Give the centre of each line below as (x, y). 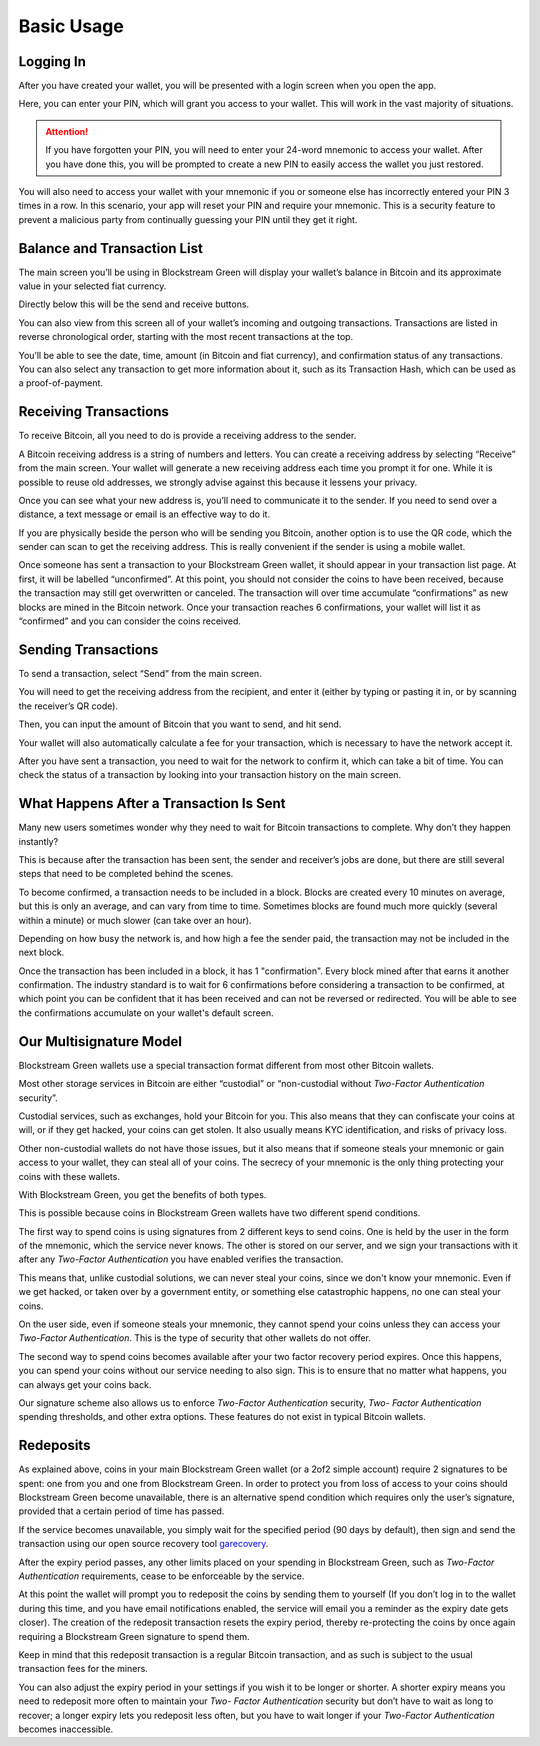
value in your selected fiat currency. (92, 286)
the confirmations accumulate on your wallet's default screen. (146, 1012)
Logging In (52, 61)
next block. (41, 952)
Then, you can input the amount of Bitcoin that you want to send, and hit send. (180, 724)
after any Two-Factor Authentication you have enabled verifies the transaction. (181, 1259)
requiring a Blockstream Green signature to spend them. (134, 1636)
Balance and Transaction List (111, 248)
